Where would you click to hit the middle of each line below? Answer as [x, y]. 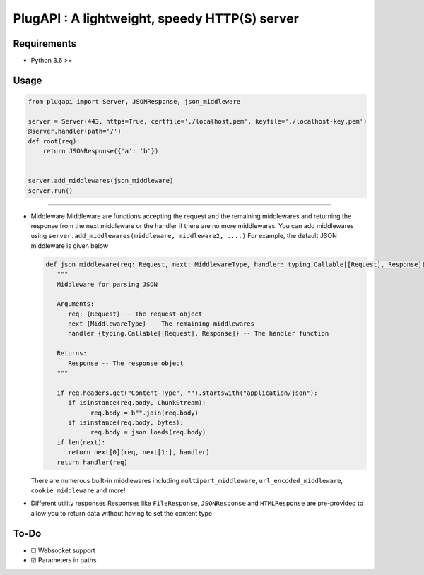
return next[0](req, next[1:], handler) [139, 452]
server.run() [51, 190]
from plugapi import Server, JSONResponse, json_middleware [134, 102]
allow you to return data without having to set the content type [121, 513]
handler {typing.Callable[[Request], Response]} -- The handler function [199, 333]
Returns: [72, 354]
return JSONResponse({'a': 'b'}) [101, 151]
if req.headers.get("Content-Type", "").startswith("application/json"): [187, 393]
